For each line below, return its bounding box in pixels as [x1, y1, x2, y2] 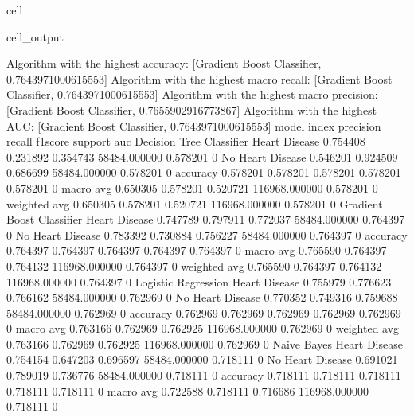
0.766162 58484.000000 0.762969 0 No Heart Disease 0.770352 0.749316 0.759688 [6, 289, 398, 306]
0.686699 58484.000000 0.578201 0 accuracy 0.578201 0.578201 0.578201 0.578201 [6, 164, 401, 181]
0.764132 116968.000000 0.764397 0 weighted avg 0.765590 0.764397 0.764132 [6, 257, 382, 274]
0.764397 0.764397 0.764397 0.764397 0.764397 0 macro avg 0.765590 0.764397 [6, 242, 387, 259]
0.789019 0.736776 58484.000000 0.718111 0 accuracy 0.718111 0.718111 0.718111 [6, 367, 401, 384]
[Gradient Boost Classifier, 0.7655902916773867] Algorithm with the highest [6, 101, 377, 118]
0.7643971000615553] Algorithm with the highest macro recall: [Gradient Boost [6, 70, 393, 87]
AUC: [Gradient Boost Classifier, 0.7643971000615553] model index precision [6, 117, 381, 134]
